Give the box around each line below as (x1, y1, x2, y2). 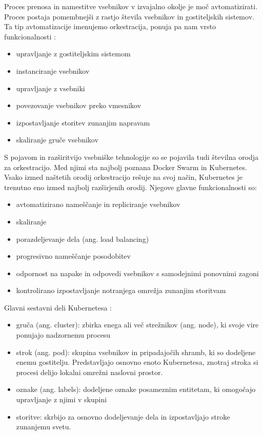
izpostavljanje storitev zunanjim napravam (16, 117, 150, 128)
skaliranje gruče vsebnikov (16, 134, 98, 145)
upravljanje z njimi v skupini (16, 394, 107, 405)
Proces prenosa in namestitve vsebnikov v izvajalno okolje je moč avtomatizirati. (4, 1, 258, 11)
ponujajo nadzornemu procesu (16, 329, 111, 340)
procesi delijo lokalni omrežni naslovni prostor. (16, 366, 163, 377)
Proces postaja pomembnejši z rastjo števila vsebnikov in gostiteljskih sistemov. (4, 11, 254, 22)
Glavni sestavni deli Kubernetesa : (4, 302, 112, 313)
